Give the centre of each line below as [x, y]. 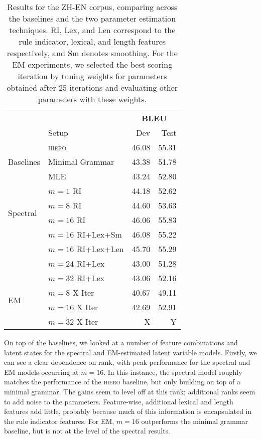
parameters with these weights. [92, 99]
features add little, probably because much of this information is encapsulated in [128, 411]
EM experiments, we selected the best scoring [92, 64]
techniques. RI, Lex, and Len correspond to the [92, 30]
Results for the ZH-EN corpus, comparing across [92, 7]
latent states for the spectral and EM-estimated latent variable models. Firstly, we [130, 352]
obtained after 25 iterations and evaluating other [92, 87]
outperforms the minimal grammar [195, 421]
